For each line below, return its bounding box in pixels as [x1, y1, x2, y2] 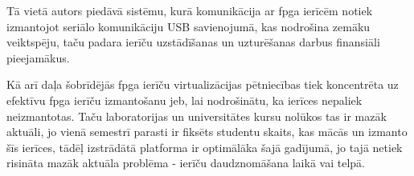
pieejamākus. [6, 49, 70, 66]
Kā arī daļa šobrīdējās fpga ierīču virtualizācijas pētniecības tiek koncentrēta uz [6, 76, 399, 93]
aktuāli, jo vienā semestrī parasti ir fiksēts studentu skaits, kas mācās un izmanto [6, 123, 408, 140]
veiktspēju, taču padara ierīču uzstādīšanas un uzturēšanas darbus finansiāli [6, 34, 380, 50]
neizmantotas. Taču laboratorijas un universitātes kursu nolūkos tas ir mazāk [6, 107, 387, 124]
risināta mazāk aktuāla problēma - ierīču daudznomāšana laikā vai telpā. [6, 154, 365, 171]
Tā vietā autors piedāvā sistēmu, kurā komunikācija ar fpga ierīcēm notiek [6, 2, 373, 18]
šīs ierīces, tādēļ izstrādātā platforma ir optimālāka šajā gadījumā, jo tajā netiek [6, 138, 403, 155]
